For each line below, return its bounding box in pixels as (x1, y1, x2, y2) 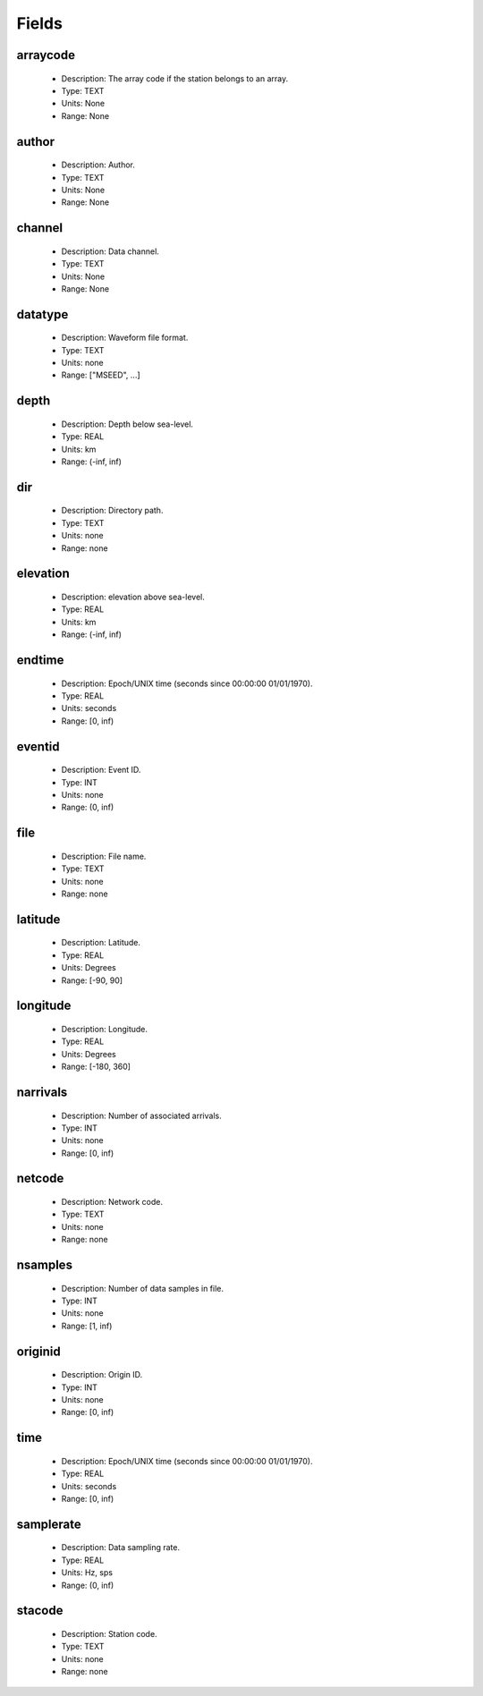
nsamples (16, 1258, 73, 1273)
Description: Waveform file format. (61, 332, 189, 343)
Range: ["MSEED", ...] (61, 369, 140, 380)
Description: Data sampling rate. (61, 1542, 181, 1553)
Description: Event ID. (61, 765, 141, 776)
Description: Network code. (61, 1197, 163, 1208)
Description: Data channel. (61, 246, 160, 257)
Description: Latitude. (61, 937, 141, 948)
